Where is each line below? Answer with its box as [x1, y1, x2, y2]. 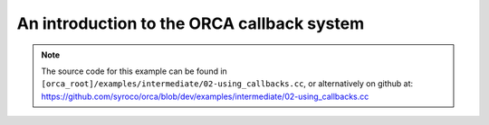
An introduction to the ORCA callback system [16, 13, 365, 33]
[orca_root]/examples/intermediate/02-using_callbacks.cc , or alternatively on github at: [41, 78, 414, 89]
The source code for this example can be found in [41, 66, 228, 76]
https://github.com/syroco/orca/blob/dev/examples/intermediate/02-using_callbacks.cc [41, 91, 369, 102]
